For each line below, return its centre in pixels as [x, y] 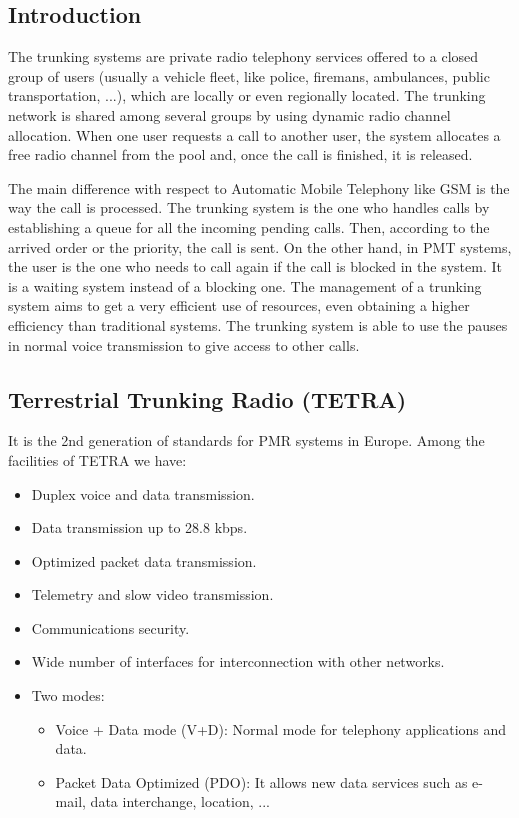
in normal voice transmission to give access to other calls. [184, 344]
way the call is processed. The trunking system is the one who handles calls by [249, 207]
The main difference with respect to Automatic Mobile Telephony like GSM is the [259, 187]
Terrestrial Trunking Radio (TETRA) [207, 398]
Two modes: [68, 695]
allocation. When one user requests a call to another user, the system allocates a [254, 134]
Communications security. [110, 627]
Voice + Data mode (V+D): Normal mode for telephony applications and [281, 728]
